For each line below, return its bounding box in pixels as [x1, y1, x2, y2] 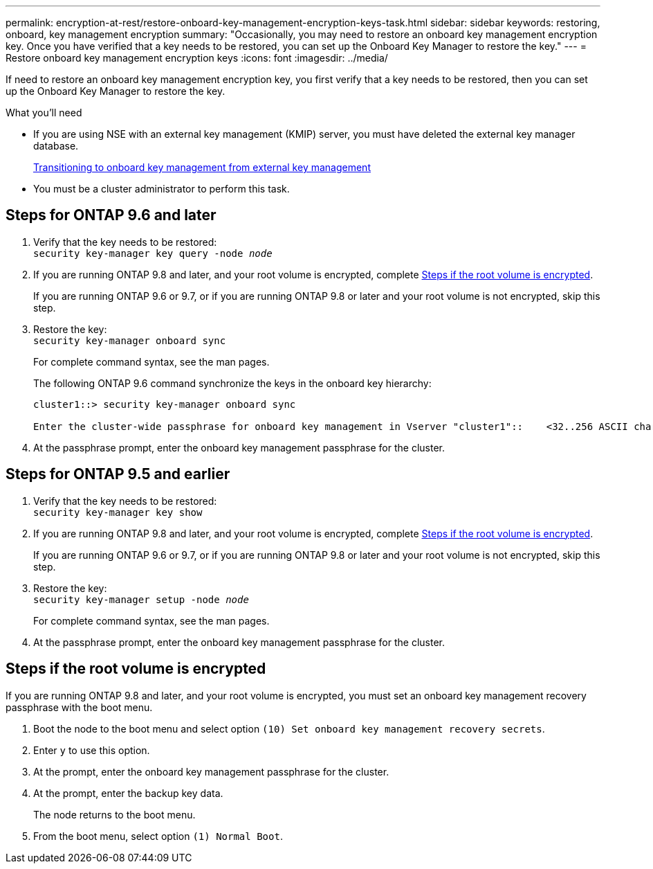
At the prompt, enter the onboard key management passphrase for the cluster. [33, 765, 389, 778]
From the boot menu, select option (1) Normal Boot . [33, 830, 283, 842]
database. [33, 140, 79, 152]
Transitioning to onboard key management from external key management [33, 161, 371, 173]
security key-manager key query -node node [33, 247, 273, 259]
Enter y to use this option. [33, 744, 150, 756]
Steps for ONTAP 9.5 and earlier [6, 465, 230, 483]
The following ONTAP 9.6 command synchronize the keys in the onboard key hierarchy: [33, 377, 432, 389]
